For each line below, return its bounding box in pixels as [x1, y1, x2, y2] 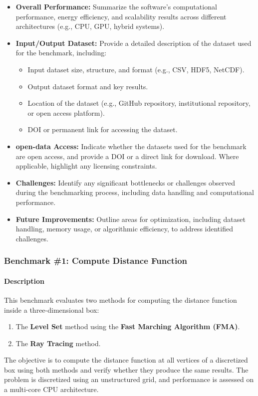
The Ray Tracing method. [15, 338, 101, 348]
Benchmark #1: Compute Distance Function [4, 254, 188, 267]
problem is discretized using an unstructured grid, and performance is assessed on [4, 374, 254, 385]
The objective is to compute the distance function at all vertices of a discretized [4, 355, 248, 365]
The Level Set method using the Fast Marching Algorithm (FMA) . [15, 321, 240, 332]
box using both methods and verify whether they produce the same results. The [4, 364, 249, 375]
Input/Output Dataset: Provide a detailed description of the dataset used [15, 37, 252, 48]
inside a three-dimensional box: [4, 304, 99, 315]
